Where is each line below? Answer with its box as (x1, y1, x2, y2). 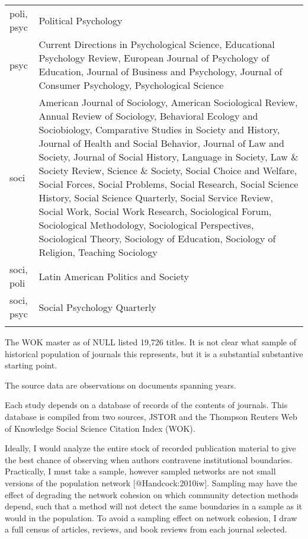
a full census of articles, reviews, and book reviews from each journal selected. (5, 523, 287, 535)
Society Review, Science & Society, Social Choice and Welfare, (38, 163, 297, 177)
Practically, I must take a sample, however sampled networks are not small (5, 465, 276, 477)
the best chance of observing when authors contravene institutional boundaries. (5, 453, 293, 466)
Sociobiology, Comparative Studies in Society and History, (38, 123, 280, 136)
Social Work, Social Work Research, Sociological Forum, (38, 204, 272, 218)
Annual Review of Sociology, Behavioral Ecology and (38, 109, 258, 123)
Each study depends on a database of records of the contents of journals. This (5, 399, 288, 411)
